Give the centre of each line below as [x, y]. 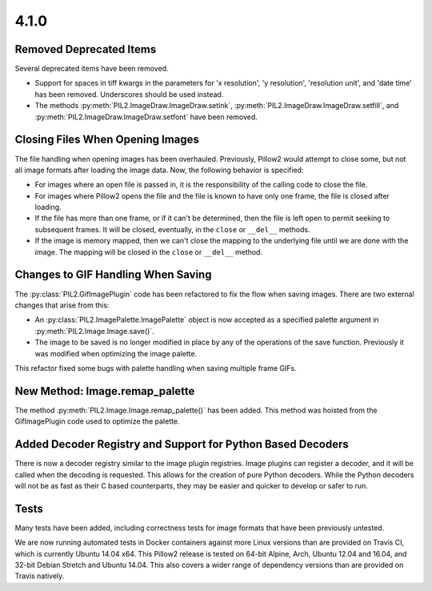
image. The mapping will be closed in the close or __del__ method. [149, 251]
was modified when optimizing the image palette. [116, 353]
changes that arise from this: [62, 305]
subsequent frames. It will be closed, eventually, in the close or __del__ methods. [172, 229]
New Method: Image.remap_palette [105, 391]
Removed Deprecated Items [86, 49]
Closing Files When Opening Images [107, 140]
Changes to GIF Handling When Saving [113, 275]
